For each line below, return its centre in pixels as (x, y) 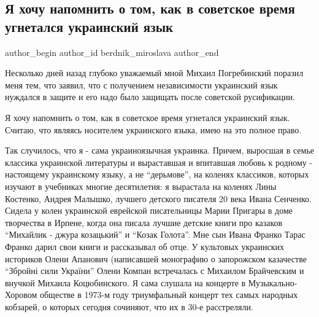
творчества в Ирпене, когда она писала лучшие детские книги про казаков (144, 222)
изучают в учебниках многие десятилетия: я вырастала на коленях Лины (141, 186)
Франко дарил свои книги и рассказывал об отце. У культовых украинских (145, 246)
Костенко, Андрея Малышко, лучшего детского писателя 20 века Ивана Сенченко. (158, 198)
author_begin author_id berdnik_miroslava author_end (112, 52)
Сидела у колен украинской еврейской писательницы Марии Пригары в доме (149, 210)
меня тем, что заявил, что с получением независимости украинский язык (141, 84)
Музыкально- (273, 282)
